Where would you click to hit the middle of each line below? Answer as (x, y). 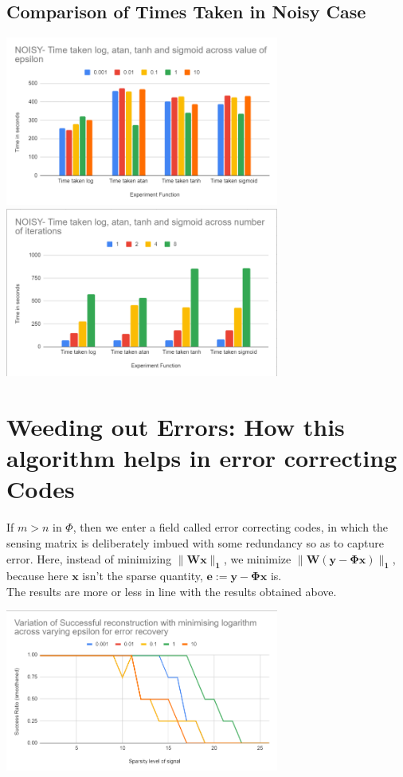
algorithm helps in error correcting (202, 458)
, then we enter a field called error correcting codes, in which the (231, 527)
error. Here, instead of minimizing (89, 558)
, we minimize (257, 558)
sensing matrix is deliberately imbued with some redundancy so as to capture (195, 542)
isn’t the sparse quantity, (143, 576)
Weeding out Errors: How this (176, 426)
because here (37, 576)
